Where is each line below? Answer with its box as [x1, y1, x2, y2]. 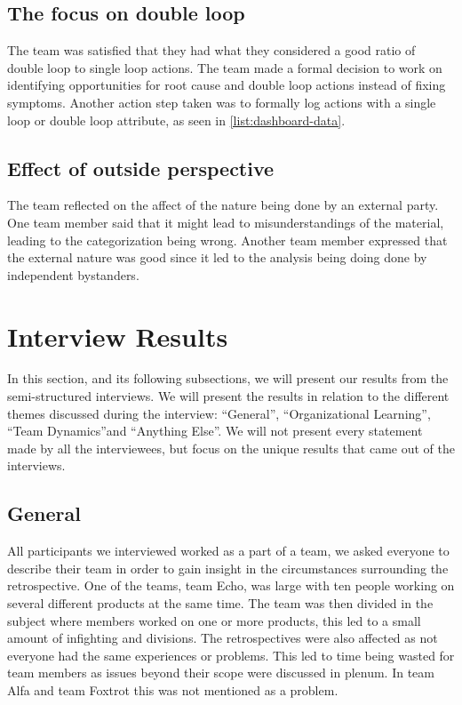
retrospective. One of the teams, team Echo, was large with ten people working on [7, 576, 455, 595]
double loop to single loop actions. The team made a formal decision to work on [7, 58, 442, 76]
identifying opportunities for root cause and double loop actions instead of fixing [7, 76, 446, 94]
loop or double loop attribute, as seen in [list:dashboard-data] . [7, 110, 346, 129]
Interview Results [7, 317, 228, 354]
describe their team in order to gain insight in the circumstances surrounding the [7, 558, 449, 577]
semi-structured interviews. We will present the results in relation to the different [7, 387, 450, 405]
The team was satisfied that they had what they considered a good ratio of [7, 41, 416, 60]
